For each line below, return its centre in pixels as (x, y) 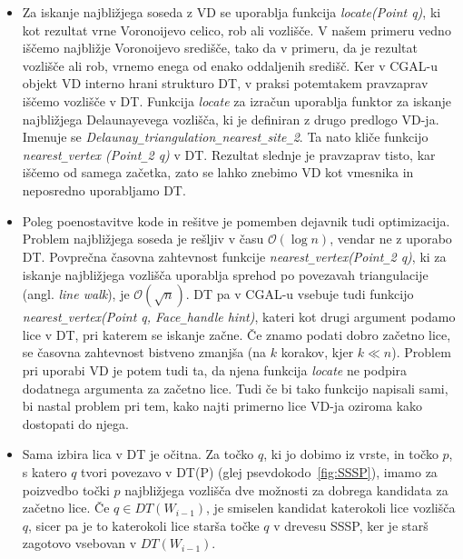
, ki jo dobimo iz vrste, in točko (351, 454)
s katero (44, 471)
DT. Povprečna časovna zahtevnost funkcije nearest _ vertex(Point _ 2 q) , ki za (234, 256)
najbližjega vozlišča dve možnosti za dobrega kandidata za (286, 489)
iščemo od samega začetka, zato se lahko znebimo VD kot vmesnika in (218, 172)
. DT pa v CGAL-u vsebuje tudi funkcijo (300, 294)
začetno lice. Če (66, 508)
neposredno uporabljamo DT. (104, 190)
